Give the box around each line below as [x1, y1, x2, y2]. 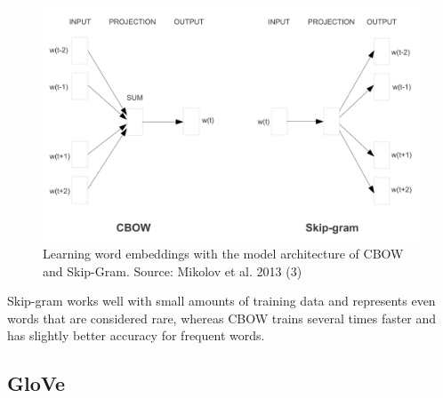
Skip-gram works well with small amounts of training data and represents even [7, 291, 436, 310]
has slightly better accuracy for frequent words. [7, 326, 265, 345]
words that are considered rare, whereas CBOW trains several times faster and [7, 308, 437, 327]
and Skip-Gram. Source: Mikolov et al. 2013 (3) [43, 261, 302, 280]
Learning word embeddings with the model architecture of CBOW [43, 243, 404, 262]
